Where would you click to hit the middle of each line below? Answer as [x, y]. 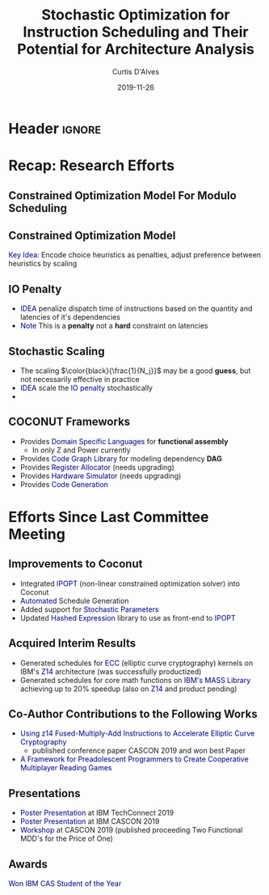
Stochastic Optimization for [136, 15]
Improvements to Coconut [76, 564]
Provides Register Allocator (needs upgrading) [97, 467]
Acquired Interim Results [72, 644]
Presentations [44, 793]
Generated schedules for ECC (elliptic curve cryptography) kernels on [136, 663]
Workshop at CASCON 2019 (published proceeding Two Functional [131, 830]
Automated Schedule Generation [74, 600]
